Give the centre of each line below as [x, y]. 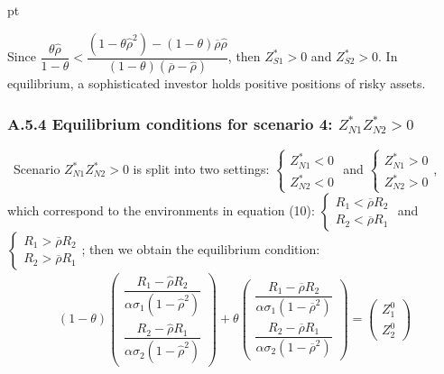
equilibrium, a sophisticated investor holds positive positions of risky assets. [217, 83]
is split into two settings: [201, 169]
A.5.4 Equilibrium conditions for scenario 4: [170, 123]
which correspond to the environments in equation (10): [161, 210]
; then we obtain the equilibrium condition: [201, 248]
